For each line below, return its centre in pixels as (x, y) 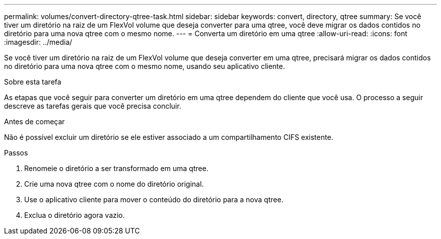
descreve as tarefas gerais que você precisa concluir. (93, 106)
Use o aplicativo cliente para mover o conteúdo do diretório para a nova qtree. (154, 200)
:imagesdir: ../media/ (38, 42)
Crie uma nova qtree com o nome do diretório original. (114, 184)
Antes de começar (34, 122)
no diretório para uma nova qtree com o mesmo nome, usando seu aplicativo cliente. (144, 66)
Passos (16, 153)
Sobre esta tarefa (33, 82)
